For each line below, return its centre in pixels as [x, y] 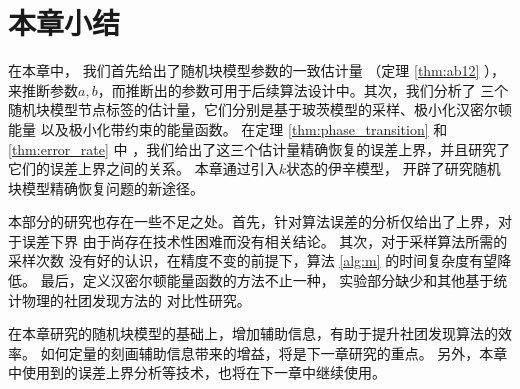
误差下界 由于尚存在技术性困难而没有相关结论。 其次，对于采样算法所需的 [264, 240]
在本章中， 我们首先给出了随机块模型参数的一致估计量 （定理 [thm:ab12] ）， [257, 70]
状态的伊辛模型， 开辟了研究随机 [393, 168]
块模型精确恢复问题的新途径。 [106, 187]
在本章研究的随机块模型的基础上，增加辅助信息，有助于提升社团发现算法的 [253, 333]
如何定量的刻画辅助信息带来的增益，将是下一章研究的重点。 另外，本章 [274, 352]
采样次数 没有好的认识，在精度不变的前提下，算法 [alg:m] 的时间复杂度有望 [253, 260]
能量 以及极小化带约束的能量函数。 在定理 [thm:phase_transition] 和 [228, 128]
